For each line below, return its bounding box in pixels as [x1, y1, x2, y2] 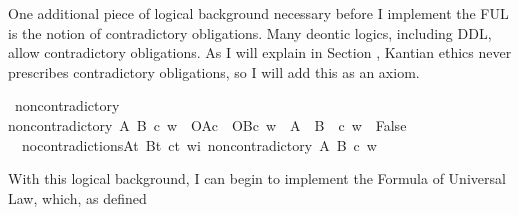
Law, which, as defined [8, 187, 147, 208]
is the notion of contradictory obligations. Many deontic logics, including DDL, [8, 22, 492, 43]
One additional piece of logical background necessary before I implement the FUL [8, 3, 509, 23]
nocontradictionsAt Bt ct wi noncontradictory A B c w [21, 134, 377, 155]
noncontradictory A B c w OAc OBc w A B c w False [8, 114, 407, 135]
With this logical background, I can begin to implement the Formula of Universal [8, 168, 506, 189]
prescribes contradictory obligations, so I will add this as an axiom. [8, 61, 420, 82]
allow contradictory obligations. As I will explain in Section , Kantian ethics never [8, 42, 512, 63]
